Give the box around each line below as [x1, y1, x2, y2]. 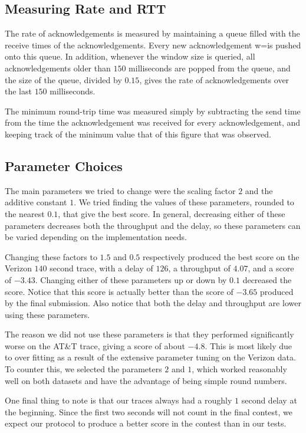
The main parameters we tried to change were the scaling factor [5, 184, 236, 196]
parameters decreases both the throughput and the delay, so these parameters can [5, 219, 301, 231]
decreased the [242, 273, 292, 286]
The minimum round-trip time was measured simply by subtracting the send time [5, 104, 301, 117]
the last [5, 85, 32, 97]
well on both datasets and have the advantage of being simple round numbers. [5, 374, 287, 386]
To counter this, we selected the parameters [5, 363, 162, 375]
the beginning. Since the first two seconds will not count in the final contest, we [5, 405, 292, 418]
